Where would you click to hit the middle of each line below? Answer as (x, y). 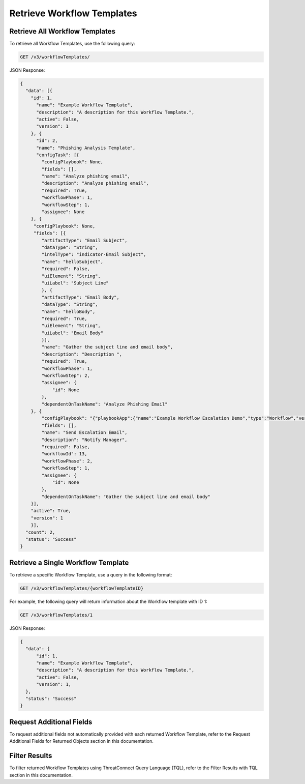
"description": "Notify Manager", (84, 440)
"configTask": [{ (58, 155)
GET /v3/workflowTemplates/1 (56, 615)
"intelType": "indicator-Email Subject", (94, 255)
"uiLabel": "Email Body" (72, 333)
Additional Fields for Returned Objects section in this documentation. (81, 741)
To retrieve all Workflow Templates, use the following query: (72, 44)
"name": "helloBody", (68, 311)
